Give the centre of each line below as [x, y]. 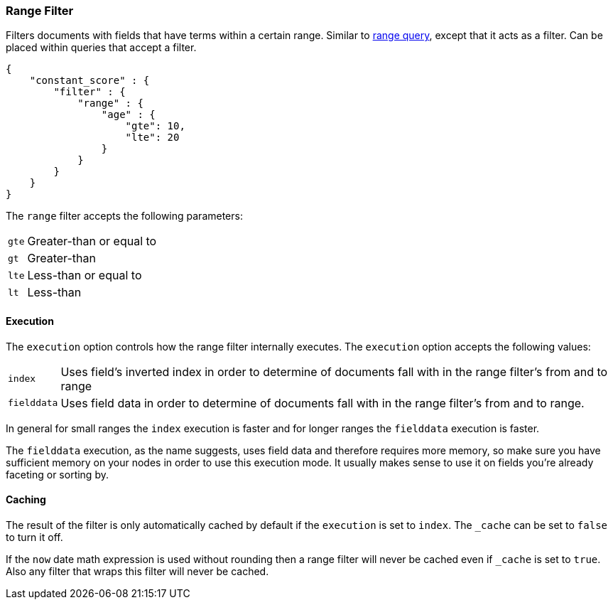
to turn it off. [34, 537]
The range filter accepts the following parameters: [124, 216]
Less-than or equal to [85, 275]
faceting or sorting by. [57, 474]
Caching [26, 500]
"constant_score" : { [89, 81]
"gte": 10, [155, 126]
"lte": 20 [152, 138]
